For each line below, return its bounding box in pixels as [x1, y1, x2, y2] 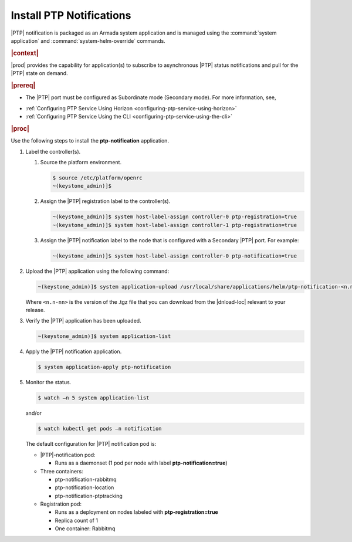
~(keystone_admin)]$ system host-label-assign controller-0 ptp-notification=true [52, 252, 297, 259]
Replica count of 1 [55, 517, 98, 524]
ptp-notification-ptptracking [55, 492, 123, 499]
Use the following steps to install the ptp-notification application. [11, 137, 170, 144]
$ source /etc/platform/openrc [52, 175, 143, 181]
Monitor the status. [25, 379, 72, 386]
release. [25, 307, 45, 314]
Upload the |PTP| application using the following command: [25, 267, 170, 275]
